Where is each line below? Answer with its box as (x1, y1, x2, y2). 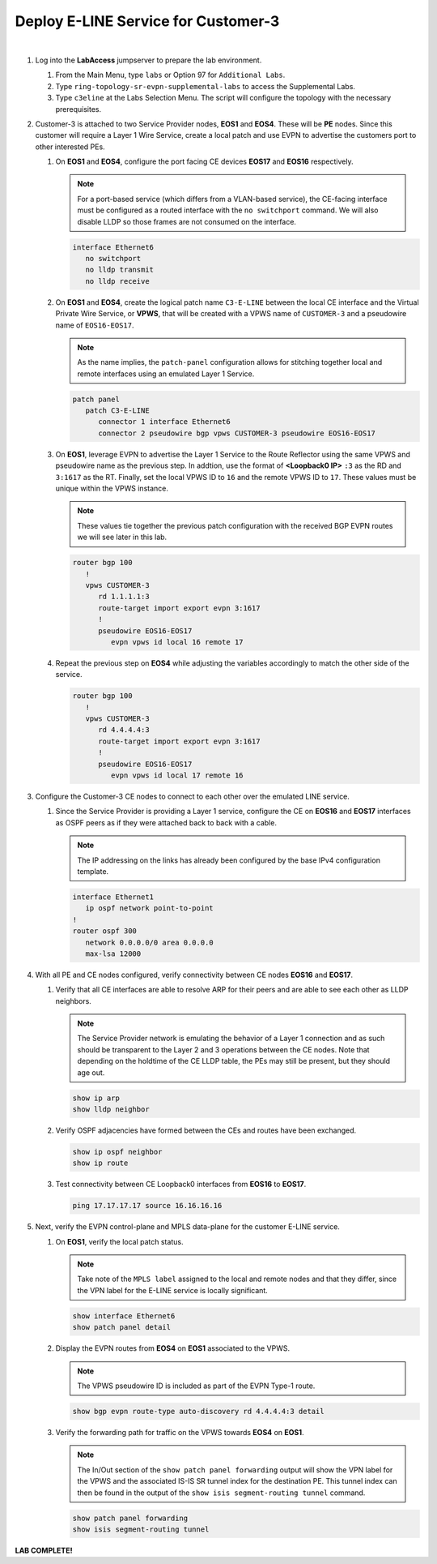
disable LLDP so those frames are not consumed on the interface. (77, 216, 297, 226)
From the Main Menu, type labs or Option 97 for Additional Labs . (55, 70, 286, 80)
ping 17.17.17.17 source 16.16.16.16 (72, 1201, 223, 1210)
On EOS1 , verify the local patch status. (55, 1236, 184, 1246)
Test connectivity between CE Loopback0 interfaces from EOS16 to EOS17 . (55, 1180, 307, 1189)
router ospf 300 (72, 927, 138, 936)
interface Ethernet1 (72, 892, 154, 902)
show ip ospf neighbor (72, 1147, 163, 1156)
